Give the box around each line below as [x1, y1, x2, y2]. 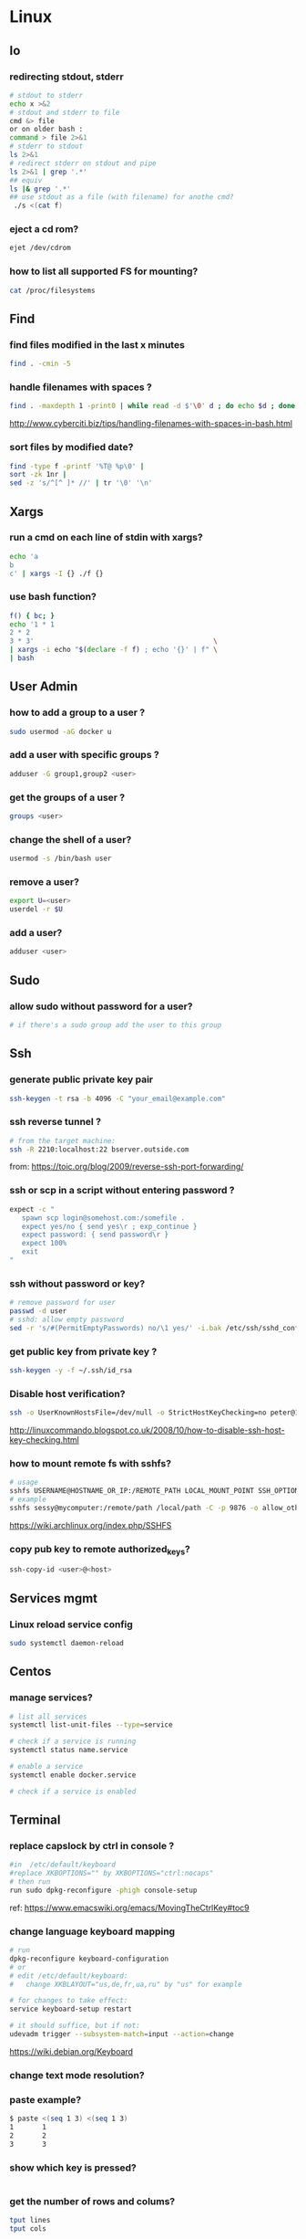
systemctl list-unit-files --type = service [9, 1720, 173, 1729]
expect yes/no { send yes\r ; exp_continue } [21, 1222, 198, 1231]
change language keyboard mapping [9, 1925, 176, 1938]
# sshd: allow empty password [9, 1315, 125, 1324]
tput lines [9, 2216, 51, 2225]
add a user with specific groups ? [9, 749, 159, 762]
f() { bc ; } [9, 611, 55, 620]
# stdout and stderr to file [9, 108, 120, 117]
